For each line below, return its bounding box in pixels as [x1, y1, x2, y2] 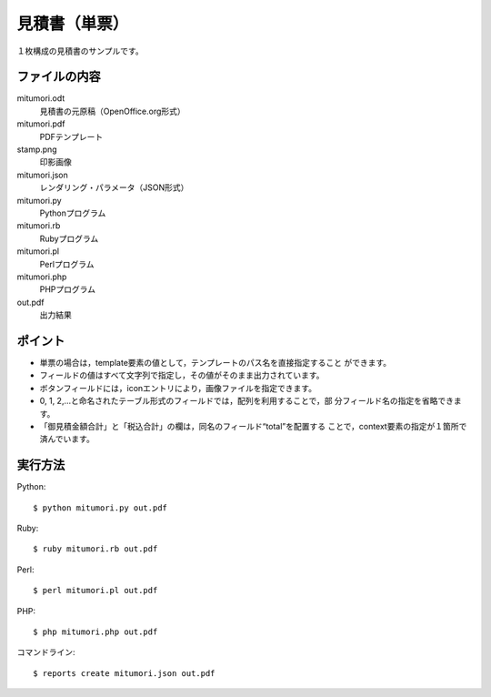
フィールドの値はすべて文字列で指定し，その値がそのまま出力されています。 [39, 369, 325, 381]
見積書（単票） [16, 14, 129, 34]
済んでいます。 [39, 433, 95, 445]
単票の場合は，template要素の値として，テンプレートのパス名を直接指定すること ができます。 [39, 358, 392, 368]
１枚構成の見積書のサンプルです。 [16, 45, 145, 56]
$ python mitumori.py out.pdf [33, 502, 168, 513]
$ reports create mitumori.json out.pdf [33, 668, 215, 678]
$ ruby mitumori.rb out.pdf [33, 544, 158, 554]
